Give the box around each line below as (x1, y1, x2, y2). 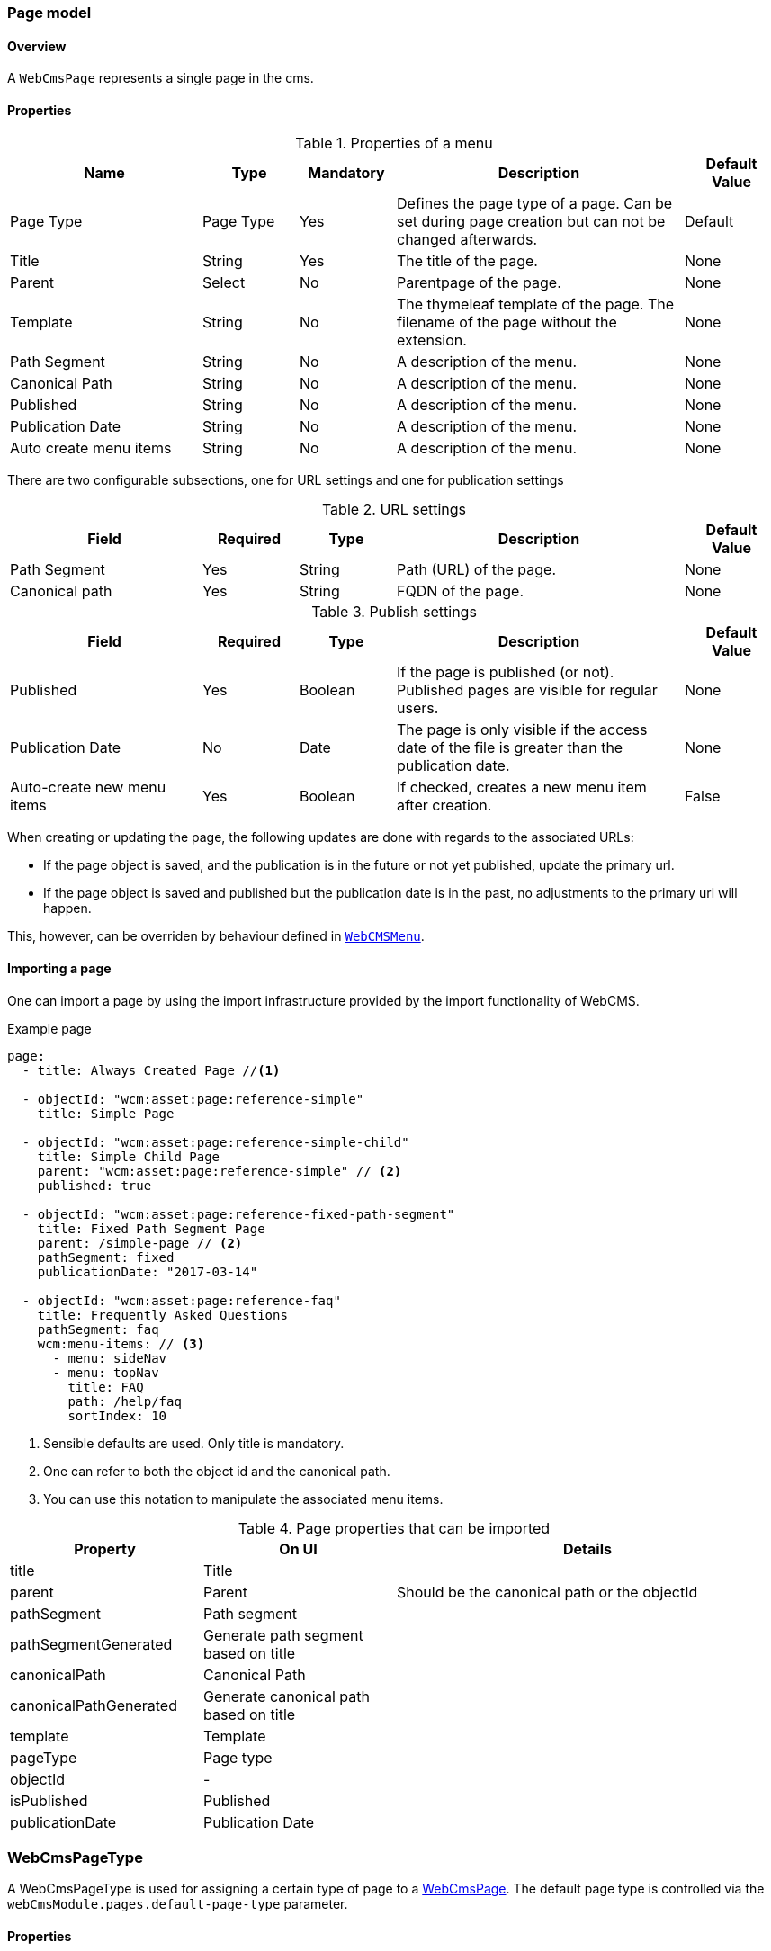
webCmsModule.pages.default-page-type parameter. (7, 1896, 348, 1912)
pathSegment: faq (37, 1321, 159, 1337)
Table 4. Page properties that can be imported (238, 1518, 551, 1537)
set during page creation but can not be (397, 212, 666, 231)
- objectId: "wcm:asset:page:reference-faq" (22, 1293, 341, 1308)
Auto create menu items (10, 439, 172, 458)
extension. (397, 331, 467, 350)
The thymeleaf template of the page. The (397, 295, 675, 314)
